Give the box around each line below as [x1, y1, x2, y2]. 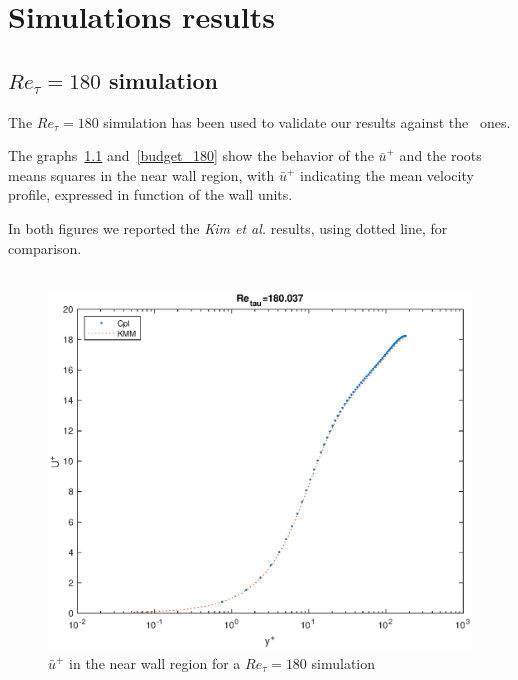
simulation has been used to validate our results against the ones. [103, 111, 511, 132]
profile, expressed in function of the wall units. [8, 184, 293, 205]
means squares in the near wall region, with [8, 164, 275, 185]
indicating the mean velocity [300, 164, 474, 185]
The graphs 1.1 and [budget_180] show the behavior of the [8, 145, 374, 166]
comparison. [8, 237, 82, 258]
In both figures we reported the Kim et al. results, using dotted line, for [8, 217, 448, 238]
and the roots [399, 145, 482, 166]
